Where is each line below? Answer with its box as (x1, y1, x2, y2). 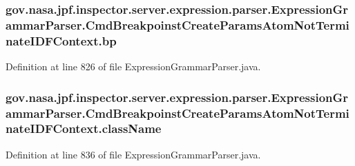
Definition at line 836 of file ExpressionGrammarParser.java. (6, 147, 261, 161)
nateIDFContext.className (6, 120, 162, 137)
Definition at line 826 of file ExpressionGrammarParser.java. (6, 59, 261, 74)
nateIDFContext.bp (6, 32, 117, 49)
